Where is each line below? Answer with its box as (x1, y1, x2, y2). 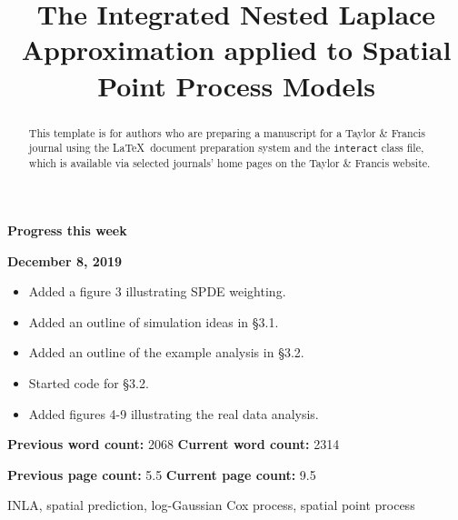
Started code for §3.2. (28, 373, 149, 392)
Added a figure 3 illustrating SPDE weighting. (28, 282, 286, 301)
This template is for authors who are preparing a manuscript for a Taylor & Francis (28, 125, 425, 140)
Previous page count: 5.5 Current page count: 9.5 (7, 465, 316, 484)
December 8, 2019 (7, 251, 123, 270)
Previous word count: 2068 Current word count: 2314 (7, 435, 340, 454)
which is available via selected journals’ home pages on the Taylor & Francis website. (28, 155, 431, 171)
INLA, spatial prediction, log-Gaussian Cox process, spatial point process (7, 495, 415, 515)
